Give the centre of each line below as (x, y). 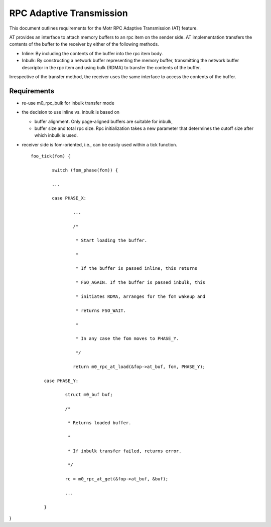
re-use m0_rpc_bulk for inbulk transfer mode (68, 103)
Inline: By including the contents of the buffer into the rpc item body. (92, 53)
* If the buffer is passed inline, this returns (137, 269)
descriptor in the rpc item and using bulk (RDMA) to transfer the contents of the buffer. (111, 67)
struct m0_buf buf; (89, 395)
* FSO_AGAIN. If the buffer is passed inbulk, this (141, 283)
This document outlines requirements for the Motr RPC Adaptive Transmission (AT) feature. (104, 28)
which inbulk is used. (56, 135)
